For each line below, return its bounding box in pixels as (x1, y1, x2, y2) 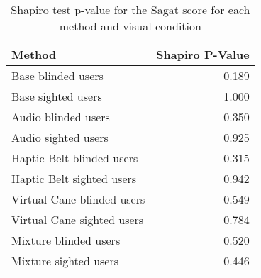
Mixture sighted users (11, 252, 119, 269)
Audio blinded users (11, 109, 110, 125)
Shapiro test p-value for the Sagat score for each (11, 1, 250, 18)
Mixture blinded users (11, 232, 121, 248)
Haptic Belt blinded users (11, 150, 138, 166)
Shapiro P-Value (156, 46, 250, 62)
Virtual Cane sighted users (11, 211, 144, 228)
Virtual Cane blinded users (11, 191, 145, 207)
